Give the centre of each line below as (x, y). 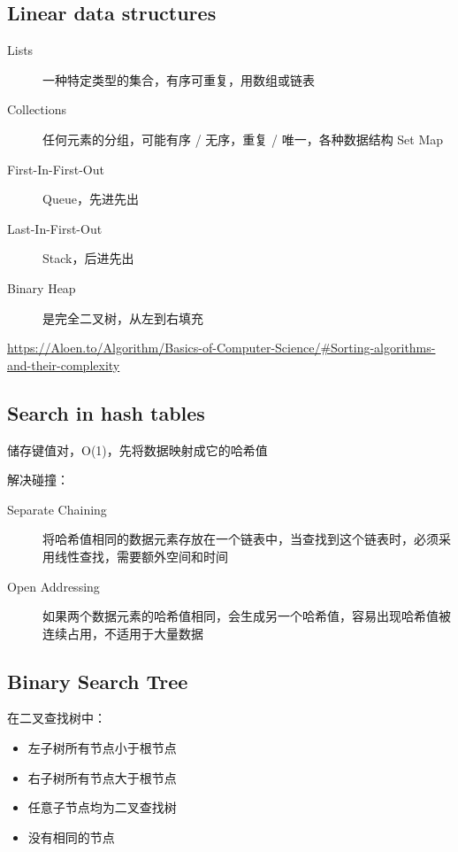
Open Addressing (53, 586)
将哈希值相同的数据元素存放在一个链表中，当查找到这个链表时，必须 (240, 539)
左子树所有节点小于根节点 (102, 748)
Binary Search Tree (98, 681)
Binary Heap (42, 287)
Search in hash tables (106, 412)
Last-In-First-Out (55, 228)
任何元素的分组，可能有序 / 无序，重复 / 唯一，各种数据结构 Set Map (243, 139)
